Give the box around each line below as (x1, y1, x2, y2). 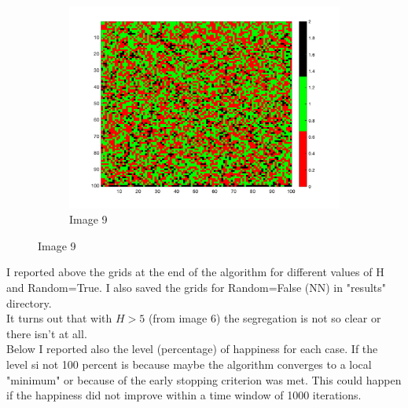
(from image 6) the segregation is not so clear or (148, 310, 381, 326)
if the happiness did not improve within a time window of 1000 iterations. (6, 387, 362, 403)
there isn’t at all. (6, 325, 87, 341)
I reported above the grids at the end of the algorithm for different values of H (6, 264, 384, 280)
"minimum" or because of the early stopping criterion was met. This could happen (6, 371, 402, 388)
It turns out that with (6, 310, 112, 326)
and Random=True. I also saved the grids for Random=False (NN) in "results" (6, 279, 387, 296)
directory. (6, 294, 52, 311)
